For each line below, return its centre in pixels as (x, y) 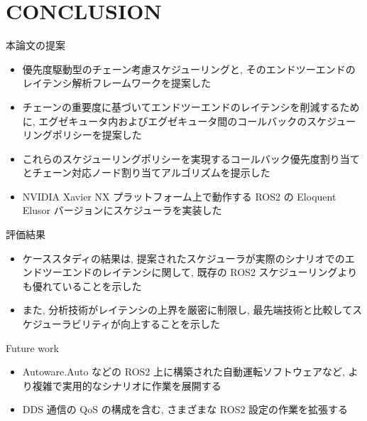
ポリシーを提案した (97, 135)
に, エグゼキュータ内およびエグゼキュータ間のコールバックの (165, 121)
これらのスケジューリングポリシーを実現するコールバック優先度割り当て (191, 158)
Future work (32, 347)
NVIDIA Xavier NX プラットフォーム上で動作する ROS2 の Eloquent (179, 196)
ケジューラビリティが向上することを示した (121, 324)
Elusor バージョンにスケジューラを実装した (122, 210)
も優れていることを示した (82, 286)
